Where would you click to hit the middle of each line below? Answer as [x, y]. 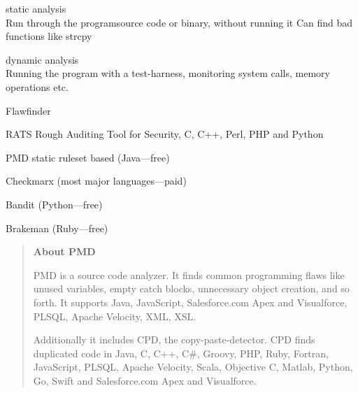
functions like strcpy [49, 36]
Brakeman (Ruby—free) [57, 228]
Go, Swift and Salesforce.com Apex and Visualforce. [145, 380]
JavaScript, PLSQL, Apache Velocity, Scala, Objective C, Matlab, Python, [193, 367]
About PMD [64, 251]
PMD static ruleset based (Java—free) [88, 157]
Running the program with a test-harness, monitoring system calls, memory [168, 73]
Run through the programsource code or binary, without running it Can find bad [179, 22]
